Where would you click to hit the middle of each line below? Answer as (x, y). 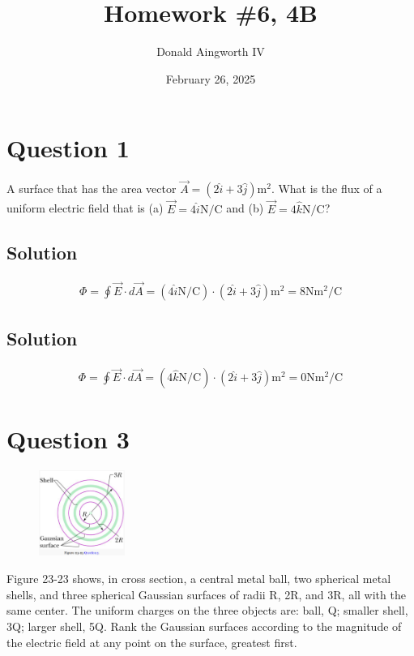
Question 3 (68, 439)
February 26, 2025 (211, 78)
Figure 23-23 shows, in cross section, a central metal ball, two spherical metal (199, 579)
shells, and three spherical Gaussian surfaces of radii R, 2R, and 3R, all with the (206, 594)
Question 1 (68, 148)
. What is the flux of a (327, 189)
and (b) (245, 208)
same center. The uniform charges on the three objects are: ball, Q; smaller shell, (207, 610)
